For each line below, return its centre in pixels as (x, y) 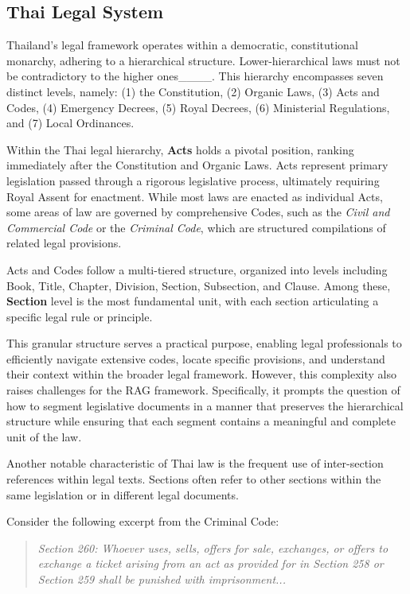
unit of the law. (44, 436)
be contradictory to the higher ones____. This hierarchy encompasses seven (195, 76)
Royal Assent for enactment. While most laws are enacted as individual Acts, (195, 196)
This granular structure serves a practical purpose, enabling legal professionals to (204, 343)
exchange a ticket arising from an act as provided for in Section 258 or (211, 563)
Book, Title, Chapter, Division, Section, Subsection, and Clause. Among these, (199, 285)
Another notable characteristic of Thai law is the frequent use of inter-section (195, 463)
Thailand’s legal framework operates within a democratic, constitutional (182, 45)
